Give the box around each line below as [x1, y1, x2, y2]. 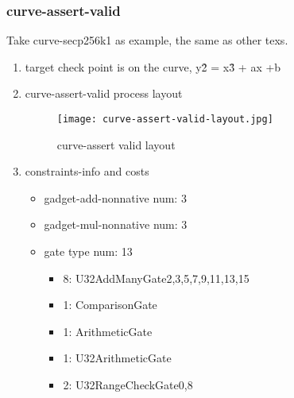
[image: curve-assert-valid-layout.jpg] [56, 114, 273, 125]
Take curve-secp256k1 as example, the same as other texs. [6, 32, 288, 48]
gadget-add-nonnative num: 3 [44, 189, 187, 206]
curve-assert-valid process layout [25, 85, 183, 102]
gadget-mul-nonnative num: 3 [44, 216, 188, 233]
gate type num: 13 [44, 243, 133, 260]
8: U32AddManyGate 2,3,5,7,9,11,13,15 [63, 269, 250, 286]
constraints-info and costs [25, 163, 149, 180]
